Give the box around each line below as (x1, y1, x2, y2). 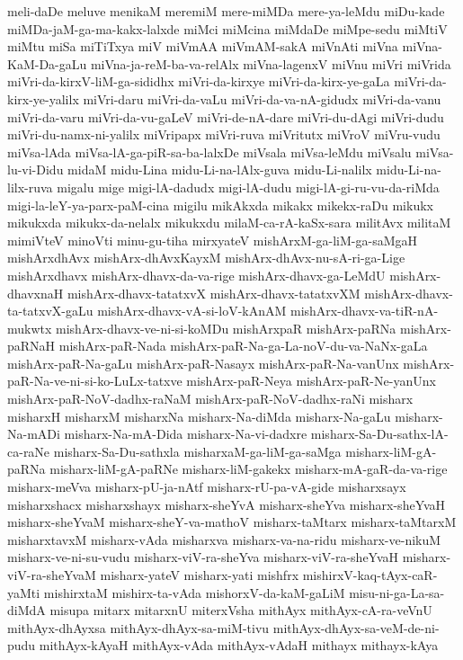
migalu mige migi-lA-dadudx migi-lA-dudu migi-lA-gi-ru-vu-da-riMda (57, 177, 440, 196)
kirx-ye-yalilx (7, 89, 79, 108)
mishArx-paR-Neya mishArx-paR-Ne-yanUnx (186, 371, 436, 390)
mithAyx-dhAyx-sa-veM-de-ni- (272, 618, 440, 637)
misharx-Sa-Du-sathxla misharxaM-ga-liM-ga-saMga (53, 441, 342, 460)
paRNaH (7, 336, 56, 355)
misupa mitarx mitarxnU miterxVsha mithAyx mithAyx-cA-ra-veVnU (49, 601, 432, 620)
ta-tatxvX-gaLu (7, 301, 93, 320)
